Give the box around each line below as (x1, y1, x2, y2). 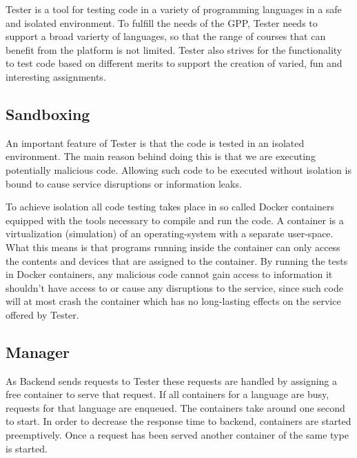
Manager (6, 341, 70, 362)
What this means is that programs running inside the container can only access (6, 239, 340, 254)
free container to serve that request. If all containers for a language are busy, (6, 387, 329, 401)
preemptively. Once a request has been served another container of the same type (6, 428, 349, 442)
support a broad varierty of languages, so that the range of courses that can (6, 29, 326, 43)
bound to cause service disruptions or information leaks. (6, 176, 242, 190)
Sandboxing (6, 103, 90, 124)
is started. (6, 441, 48, 455)
